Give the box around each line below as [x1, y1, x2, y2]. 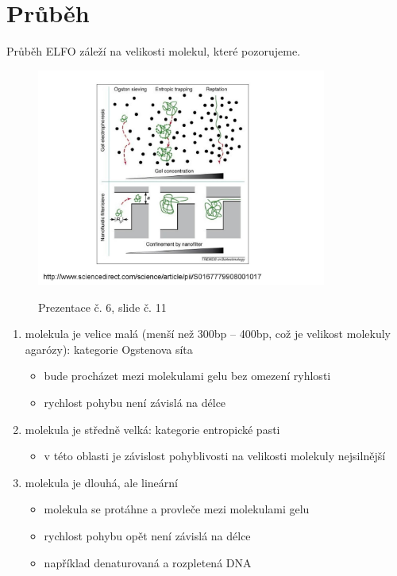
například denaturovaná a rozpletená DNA [44, 554, 252, 570]
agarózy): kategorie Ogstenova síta [25, 340, 193, 357]
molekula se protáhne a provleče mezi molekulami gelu [44, 501, 310, 517]
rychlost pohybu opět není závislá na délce [44, 527, 251, 543]
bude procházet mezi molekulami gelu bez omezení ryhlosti [44, 367, 331, 384]
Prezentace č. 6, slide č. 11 [38, 298, 167, 315]
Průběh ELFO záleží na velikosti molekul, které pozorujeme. [6, 43, 301, 60]
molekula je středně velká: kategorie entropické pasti [25, 420, 280, 437]
